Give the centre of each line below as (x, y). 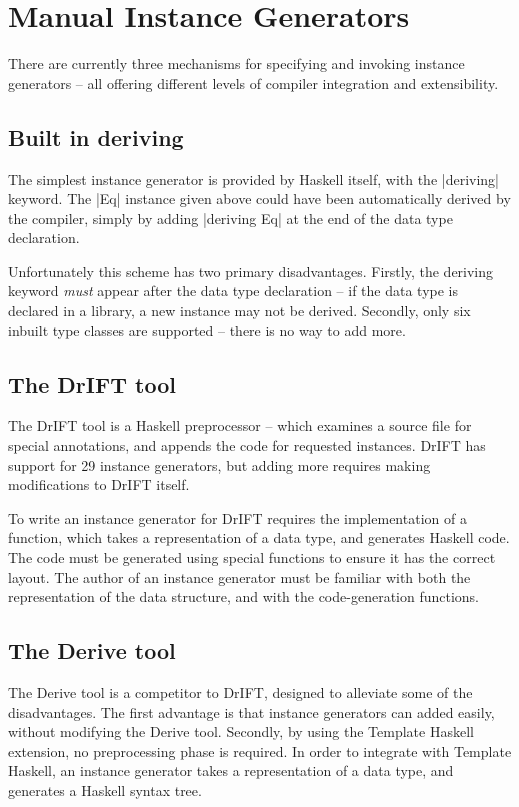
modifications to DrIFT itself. (99, 484)
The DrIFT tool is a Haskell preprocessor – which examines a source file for (240, 425)
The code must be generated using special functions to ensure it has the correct (252, 557)
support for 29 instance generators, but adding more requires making (219, 464)
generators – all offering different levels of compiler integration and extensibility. (253, 82)
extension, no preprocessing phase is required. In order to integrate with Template (260, 750)
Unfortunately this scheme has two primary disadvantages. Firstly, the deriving (251, 270)
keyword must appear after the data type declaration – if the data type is (233, 290)
